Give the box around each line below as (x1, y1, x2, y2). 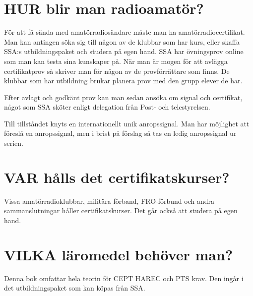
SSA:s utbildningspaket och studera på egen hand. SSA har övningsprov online (4, 46, 244, 57)
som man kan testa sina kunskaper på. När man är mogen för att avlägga (4, 56, 228, 66)
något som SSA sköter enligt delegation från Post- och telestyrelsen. (4, 102, 210, 112)
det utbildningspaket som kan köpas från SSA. (4, 283, 145, 293)
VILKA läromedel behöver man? (4, 244, 233, 264)
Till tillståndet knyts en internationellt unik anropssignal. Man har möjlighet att (4, 118, 250, 128)
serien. (4, 138, 24, 148)
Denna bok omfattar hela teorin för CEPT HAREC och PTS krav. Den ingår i (4, 273, 244, 283)
